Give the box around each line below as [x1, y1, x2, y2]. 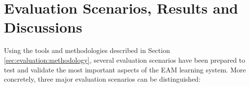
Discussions [4, 17, 82, 37]
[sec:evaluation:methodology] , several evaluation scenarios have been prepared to [4, 54, 246, 65]
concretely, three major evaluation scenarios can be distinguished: [4, 74, 201, 84]
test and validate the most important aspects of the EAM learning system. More [4, 64, 246, 74]
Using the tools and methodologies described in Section [4, 45, 170, 55]
